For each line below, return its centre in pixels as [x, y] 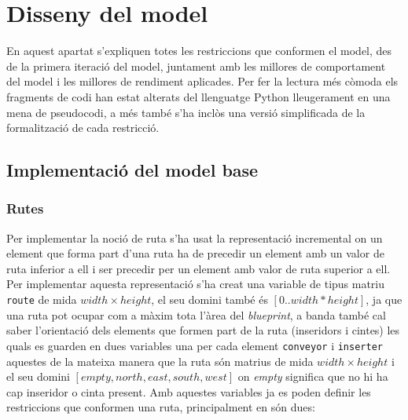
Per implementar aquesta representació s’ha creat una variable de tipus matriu [196, 284]
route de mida [42, 299]
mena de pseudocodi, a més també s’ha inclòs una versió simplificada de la [186, 112]
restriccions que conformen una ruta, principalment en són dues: [161, 407]
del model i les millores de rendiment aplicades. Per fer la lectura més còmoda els [202, 81]
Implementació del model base [132, 170]
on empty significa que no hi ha [313, 376]
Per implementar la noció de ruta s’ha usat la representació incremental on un [195, 237]
